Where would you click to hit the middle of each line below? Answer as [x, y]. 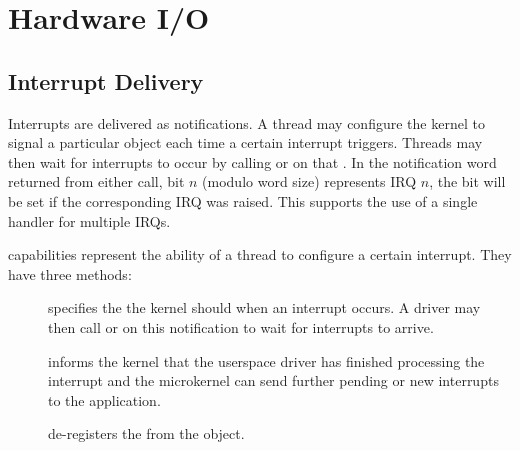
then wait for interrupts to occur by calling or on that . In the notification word [252, 161]
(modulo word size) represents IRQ [309, 181]
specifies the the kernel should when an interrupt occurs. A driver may [264, 307]
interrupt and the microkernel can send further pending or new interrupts [273, 380]
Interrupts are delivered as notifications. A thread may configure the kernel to [246, 122]
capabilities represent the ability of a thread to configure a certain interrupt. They [260, 254]
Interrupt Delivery [106, 80]
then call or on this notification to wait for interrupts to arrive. [241, 326]
